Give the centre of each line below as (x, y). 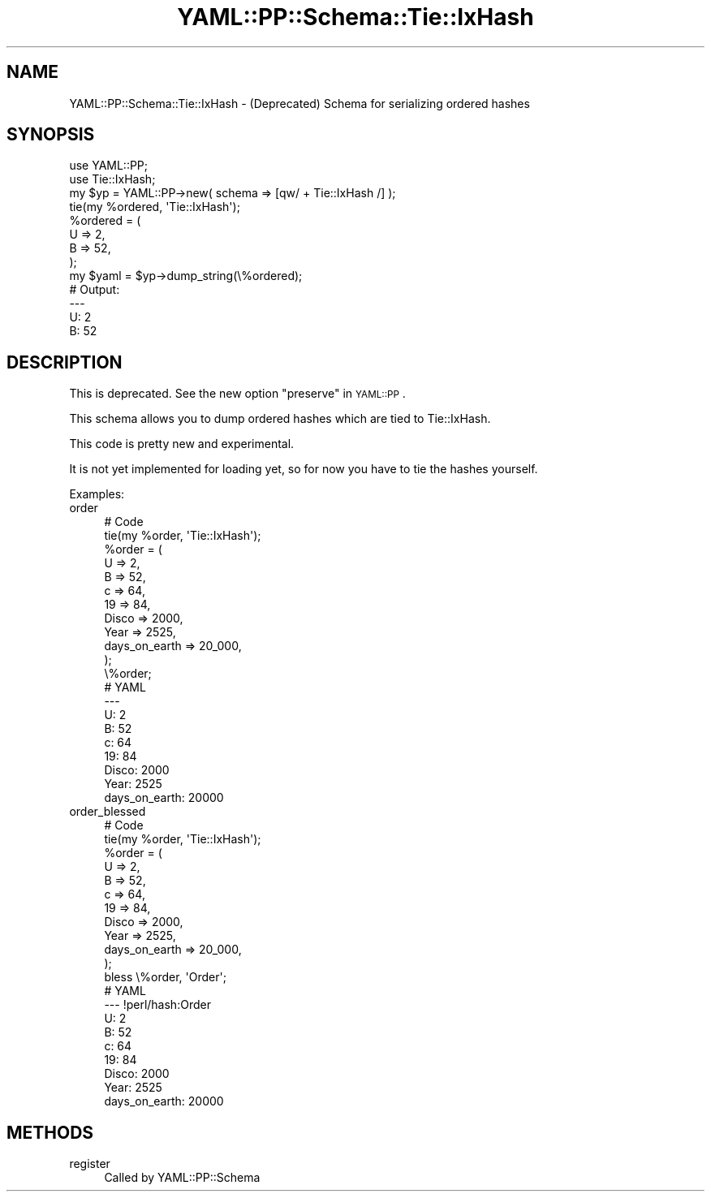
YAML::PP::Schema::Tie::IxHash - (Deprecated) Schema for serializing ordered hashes (299, 103)
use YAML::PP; (109, 166)
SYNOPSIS (51, 135)
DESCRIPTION (65, 362)
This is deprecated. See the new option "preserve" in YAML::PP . (237, 394)
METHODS (50, 1132)
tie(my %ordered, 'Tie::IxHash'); (155, 207)
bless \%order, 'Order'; (165, 977)
